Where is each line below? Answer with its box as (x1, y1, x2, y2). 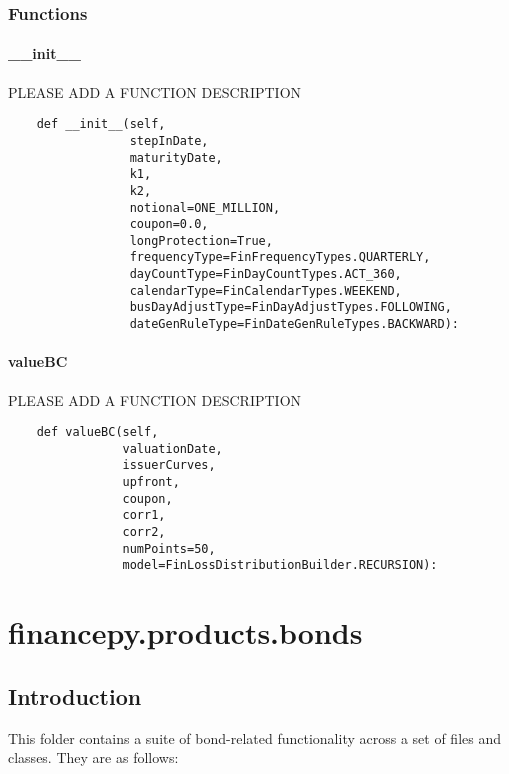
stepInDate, (129, 133, 209, 148)
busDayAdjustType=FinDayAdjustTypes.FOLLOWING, (129, 300, 452, 315)
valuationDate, (122, 441, 223, 456)
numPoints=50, (122, 541, 216, 556)
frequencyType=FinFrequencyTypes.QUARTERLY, (129, 250, 431, 265)
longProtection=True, (129, 233, 273, 248)
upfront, (122, 475, 180, 490)
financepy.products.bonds (8, 612, 363, 653)
